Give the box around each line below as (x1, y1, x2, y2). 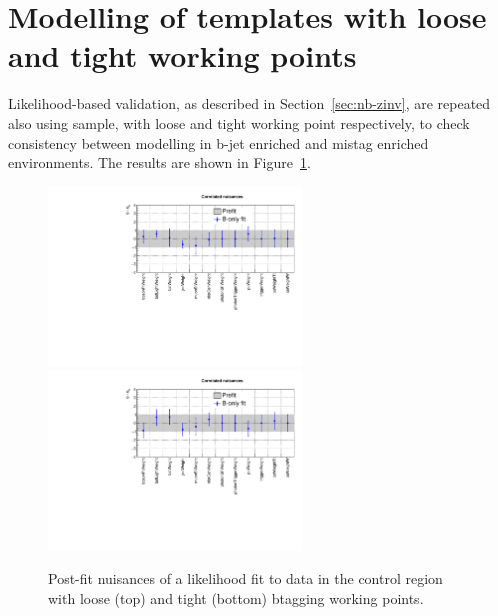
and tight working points (8, 35, 357, 76)
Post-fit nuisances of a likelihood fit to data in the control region (48, 568, 443, 589)
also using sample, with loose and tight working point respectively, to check (8, 112, 470, 133)
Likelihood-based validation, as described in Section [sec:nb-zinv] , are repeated (8, 93, 491, 114)
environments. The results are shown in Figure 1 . (8, 152, 311, 173)
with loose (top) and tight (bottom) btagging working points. (48, 588, 424, 609)
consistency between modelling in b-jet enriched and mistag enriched (8, 132, 429, 153)
